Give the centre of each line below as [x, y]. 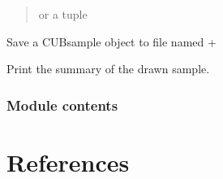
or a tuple [63, 14]
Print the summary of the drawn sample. [108, 69]
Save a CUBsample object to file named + [111, 41]
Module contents [62, 105]
